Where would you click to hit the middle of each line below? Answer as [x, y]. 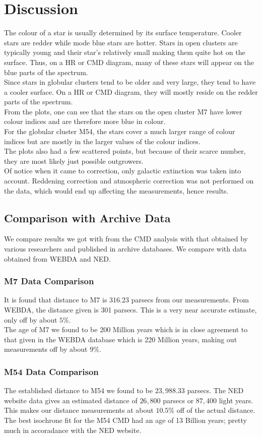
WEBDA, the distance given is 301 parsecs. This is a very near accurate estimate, [130, 310]
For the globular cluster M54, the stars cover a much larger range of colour [120, 131]
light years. [236, 400]
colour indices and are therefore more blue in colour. [85, 121]
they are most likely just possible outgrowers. [74, 161]
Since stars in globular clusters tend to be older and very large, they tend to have [130, 82]
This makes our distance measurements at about [79, 410]
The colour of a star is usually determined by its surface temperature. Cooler [123, 33]
